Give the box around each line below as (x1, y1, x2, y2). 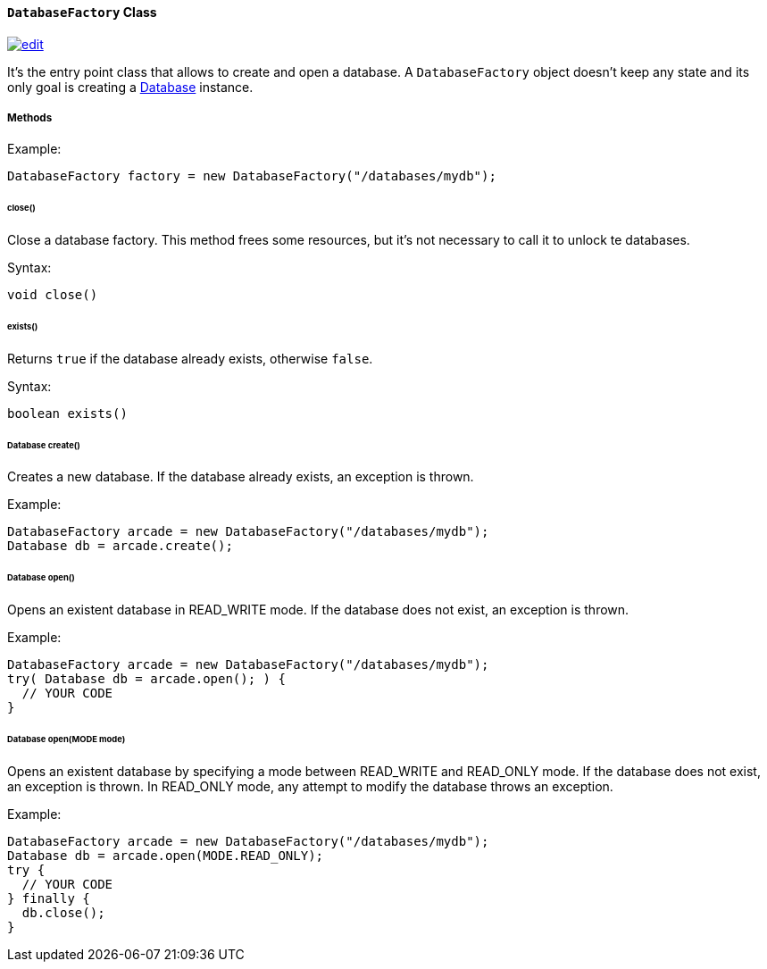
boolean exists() (7, 405, 128, 421)
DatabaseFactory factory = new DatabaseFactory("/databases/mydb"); (7, 169, 496, 184)
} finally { (7, 890, 90, 906)
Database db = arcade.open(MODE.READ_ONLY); (7, 848, 324, 863)
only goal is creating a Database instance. (7, 79, 254, 95)
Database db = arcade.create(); (7, 539, 233, 554)
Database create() (7, 439, 80, 450)
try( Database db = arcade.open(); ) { (7, 672, 286, 687)
